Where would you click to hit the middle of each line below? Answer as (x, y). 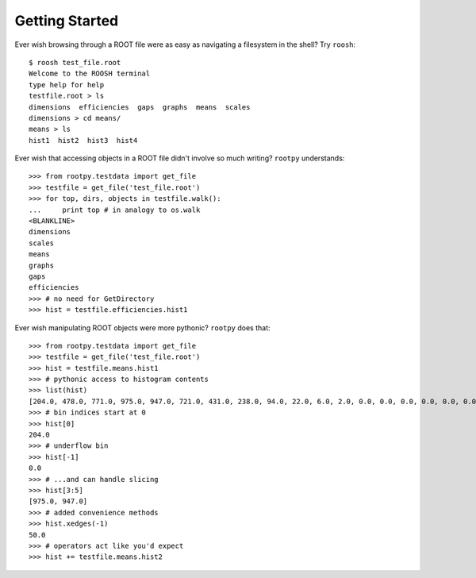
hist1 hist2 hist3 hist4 (83, 140)
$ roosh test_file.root (75, 62)
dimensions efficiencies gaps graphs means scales (140, 107)
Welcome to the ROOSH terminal (90, 74)
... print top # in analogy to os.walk (115, 210)
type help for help (67, 85)
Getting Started (67, 21)
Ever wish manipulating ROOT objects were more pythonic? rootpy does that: (142, 328)
